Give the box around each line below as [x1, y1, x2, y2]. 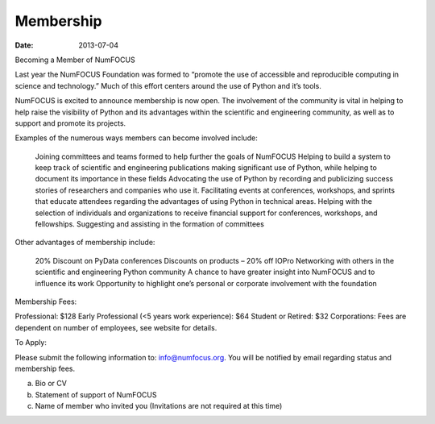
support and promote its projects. [14, 118, 126, 128]
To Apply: [14, 338, 48, 347]
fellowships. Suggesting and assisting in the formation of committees [35, 219, 265, 229]
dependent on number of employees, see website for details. [14, 322, 217, 332]
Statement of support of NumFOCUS [35, 389, 157, 399]
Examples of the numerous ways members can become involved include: [14, 133, 258, 143]
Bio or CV [35, 379, 68, 389]
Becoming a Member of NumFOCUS [14, 55, 136, 64]
